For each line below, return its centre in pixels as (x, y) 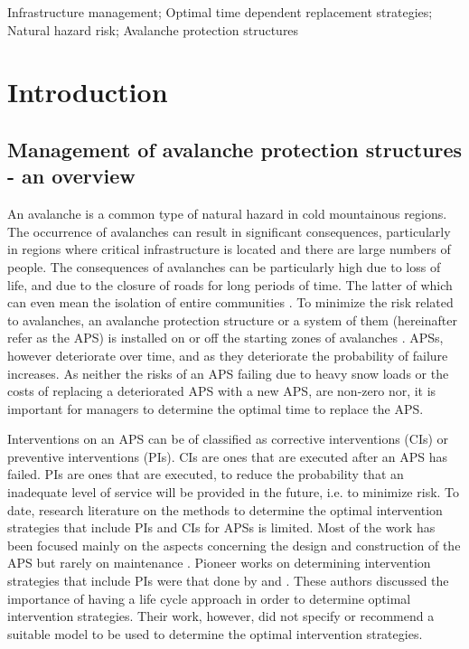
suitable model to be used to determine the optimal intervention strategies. (215, 633)
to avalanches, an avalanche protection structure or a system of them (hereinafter (232, 320)
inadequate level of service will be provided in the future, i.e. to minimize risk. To (234, 492)
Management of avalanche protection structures (235, 149)
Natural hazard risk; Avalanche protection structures (153, 29)
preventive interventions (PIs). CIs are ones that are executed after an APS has (228, 456)
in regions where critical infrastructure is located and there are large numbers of (229, 249)
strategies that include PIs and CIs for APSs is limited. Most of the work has (221, 527)
